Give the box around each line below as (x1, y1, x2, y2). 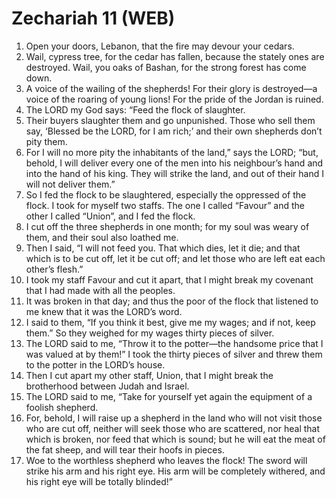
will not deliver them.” (25, 178, 116, 190)
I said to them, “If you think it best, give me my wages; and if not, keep (25, 316, 316, 328)
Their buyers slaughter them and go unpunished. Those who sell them (25, 114, 316, 126)
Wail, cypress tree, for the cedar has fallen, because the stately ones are (25, 50, 325, 62)
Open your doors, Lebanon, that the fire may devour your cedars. (25, 40, 295, 52)
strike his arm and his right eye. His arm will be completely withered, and (25, 465, 326, 477)
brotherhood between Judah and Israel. (25, 380, 190, 392)
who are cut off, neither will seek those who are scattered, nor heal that (25, 422, 321, 434)
